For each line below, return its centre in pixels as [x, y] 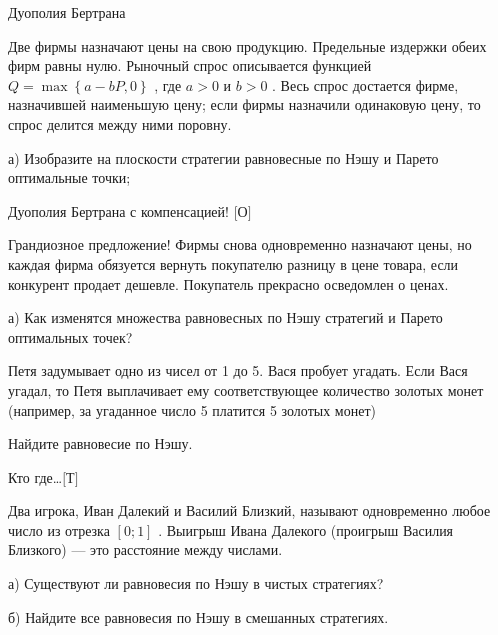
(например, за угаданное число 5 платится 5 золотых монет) [192, 409]
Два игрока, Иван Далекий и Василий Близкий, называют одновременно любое [249, 510]
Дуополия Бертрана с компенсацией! [118, 210]
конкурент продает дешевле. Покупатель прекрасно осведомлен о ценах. [228, 283]
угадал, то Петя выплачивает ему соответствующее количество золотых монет [246, 389]
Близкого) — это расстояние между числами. [145, 549]
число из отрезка [59, 529]
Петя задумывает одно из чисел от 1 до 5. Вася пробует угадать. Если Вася [238, 370]
